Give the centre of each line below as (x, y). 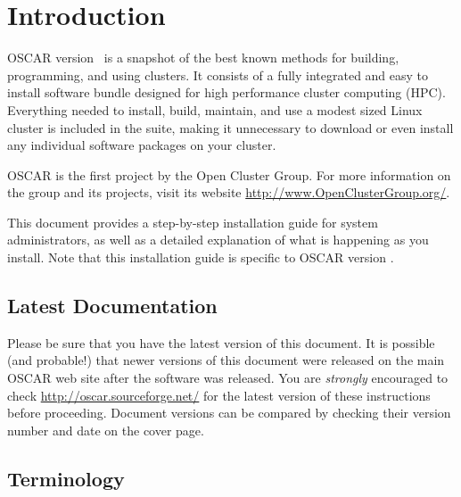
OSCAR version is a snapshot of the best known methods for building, (203, 58)
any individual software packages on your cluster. (142, 145)
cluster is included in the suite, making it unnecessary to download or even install (230, 127)
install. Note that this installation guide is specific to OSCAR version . (201, 257)
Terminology (66, 478)
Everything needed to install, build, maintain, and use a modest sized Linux (215, 109)
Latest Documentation (112, 306)
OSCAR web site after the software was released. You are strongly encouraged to (228, 378)
